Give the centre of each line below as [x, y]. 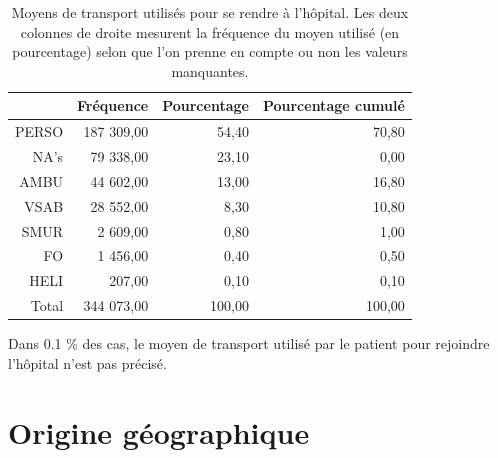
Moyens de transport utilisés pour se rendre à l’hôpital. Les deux [210, 12]
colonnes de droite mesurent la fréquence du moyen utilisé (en [210, 31]
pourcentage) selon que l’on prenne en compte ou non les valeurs [210, 51]
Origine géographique [159, 431]
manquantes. [210, 70]
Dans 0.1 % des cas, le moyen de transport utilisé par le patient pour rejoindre [249, 343]
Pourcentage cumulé [333, 105]
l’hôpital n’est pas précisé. [87, 362]
